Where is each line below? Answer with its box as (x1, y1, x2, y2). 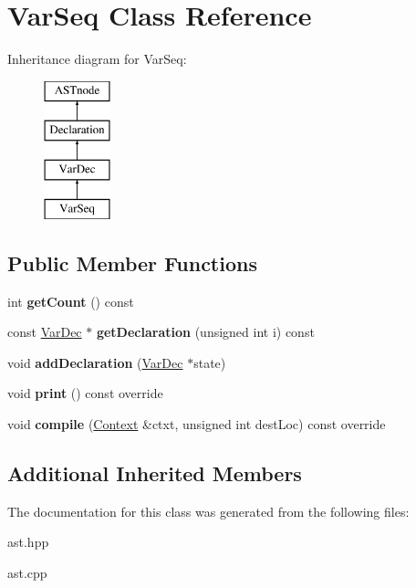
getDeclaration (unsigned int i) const (96, 322, 315, 341)
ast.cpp (7, 563, 47, 583)
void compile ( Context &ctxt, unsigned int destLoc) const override (7, 415, 386, 434)
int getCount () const (7, 291, 134, 310)
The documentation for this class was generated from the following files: (7, 501, 410, 520)
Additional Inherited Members (7, 459, 302, 488)
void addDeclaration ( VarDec (7, 352, 183, 372)
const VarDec (7, 322, 82, 341)
